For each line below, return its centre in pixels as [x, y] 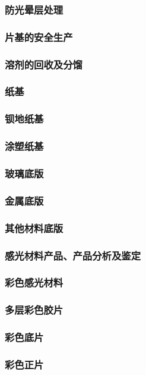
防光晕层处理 [34, 9]
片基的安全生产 [39, 37]
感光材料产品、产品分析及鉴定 [73, 255]
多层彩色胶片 [34, 310]
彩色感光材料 [34, 282]
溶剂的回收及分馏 [44, 64]
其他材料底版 [34, 228]
